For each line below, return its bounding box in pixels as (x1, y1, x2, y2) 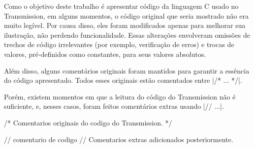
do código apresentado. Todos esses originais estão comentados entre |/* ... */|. (4, 75, 242, 85)
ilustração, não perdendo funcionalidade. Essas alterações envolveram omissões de (4, 29, 250, 40)
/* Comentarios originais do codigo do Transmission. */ (4, 117, 172, 127)
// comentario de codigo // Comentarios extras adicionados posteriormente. (4, 134, 233, 144)
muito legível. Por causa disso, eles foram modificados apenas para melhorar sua (4, 20, 246, 30)
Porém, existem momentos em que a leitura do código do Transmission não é (4, 91, 236, 101)
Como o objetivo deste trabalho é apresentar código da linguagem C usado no (4, 1, 239, 11)
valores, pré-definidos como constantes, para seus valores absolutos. (4, 49, 206, 59)
